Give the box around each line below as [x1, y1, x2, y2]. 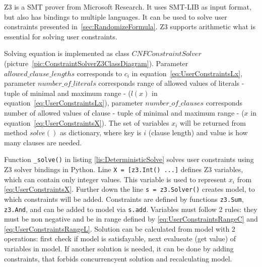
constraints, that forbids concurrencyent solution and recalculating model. [4, 253, 232, 263]
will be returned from [180, 117, 246, 128]
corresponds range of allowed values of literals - [98, 78, 244, 88]
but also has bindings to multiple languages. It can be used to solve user [4, 11, 227, 22]
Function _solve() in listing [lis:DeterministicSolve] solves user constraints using [4, 154, 254, 165]
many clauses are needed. [4, 137, 82, 147]
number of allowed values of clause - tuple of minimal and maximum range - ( [4, 107, 244, 118]
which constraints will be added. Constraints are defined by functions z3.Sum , [4, 193, 244, 204]
